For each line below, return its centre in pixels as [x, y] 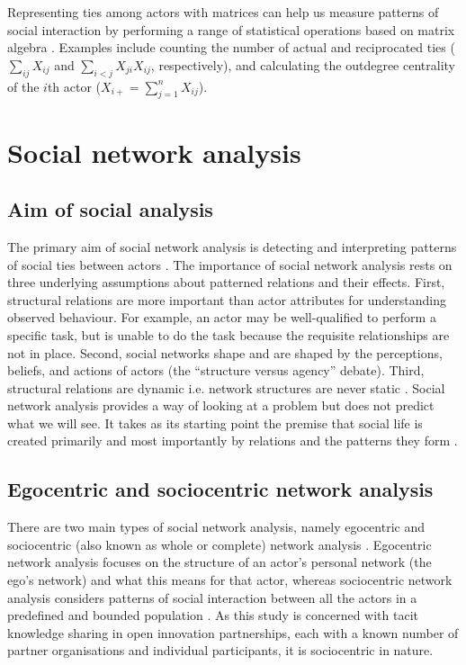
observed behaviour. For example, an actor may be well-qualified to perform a [222, 317]
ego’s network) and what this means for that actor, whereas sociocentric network [230, 580]
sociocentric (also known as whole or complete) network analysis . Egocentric [220, 544]
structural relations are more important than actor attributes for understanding [227, 299]
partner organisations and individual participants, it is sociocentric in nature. [220, 650]
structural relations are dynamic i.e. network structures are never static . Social [226, 387]
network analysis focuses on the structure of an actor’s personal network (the [220, 562]
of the [23, 86]
